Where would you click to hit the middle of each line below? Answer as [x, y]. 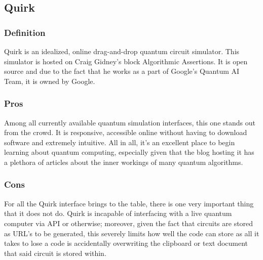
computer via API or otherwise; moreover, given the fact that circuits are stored [129, 223]
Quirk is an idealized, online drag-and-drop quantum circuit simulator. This [122, 51]
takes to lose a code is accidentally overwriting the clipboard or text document [126, 243]
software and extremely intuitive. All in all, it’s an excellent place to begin [120, 142]
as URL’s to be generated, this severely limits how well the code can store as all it [132, 233]
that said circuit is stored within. [55, 253]
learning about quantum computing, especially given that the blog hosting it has [129, 152]
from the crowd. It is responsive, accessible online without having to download [126, 132]
